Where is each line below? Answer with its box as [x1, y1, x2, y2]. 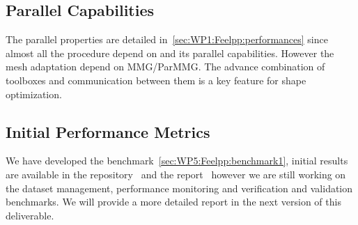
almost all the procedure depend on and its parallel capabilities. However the [6, 45, 334, 60]
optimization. [6, 86, 62, 101]
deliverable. [6, 208, 54, 222]
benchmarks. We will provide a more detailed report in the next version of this [6, 194, 341, 209]
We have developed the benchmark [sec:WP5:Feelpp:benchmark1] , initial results [6, 153, 348, 168]
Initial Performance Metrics [6, 121, 210, 142]
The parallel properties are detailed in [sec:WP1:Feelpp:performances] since [6, 32, 328, 47]
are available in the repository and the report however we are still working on [6, 166, 346, 181]
